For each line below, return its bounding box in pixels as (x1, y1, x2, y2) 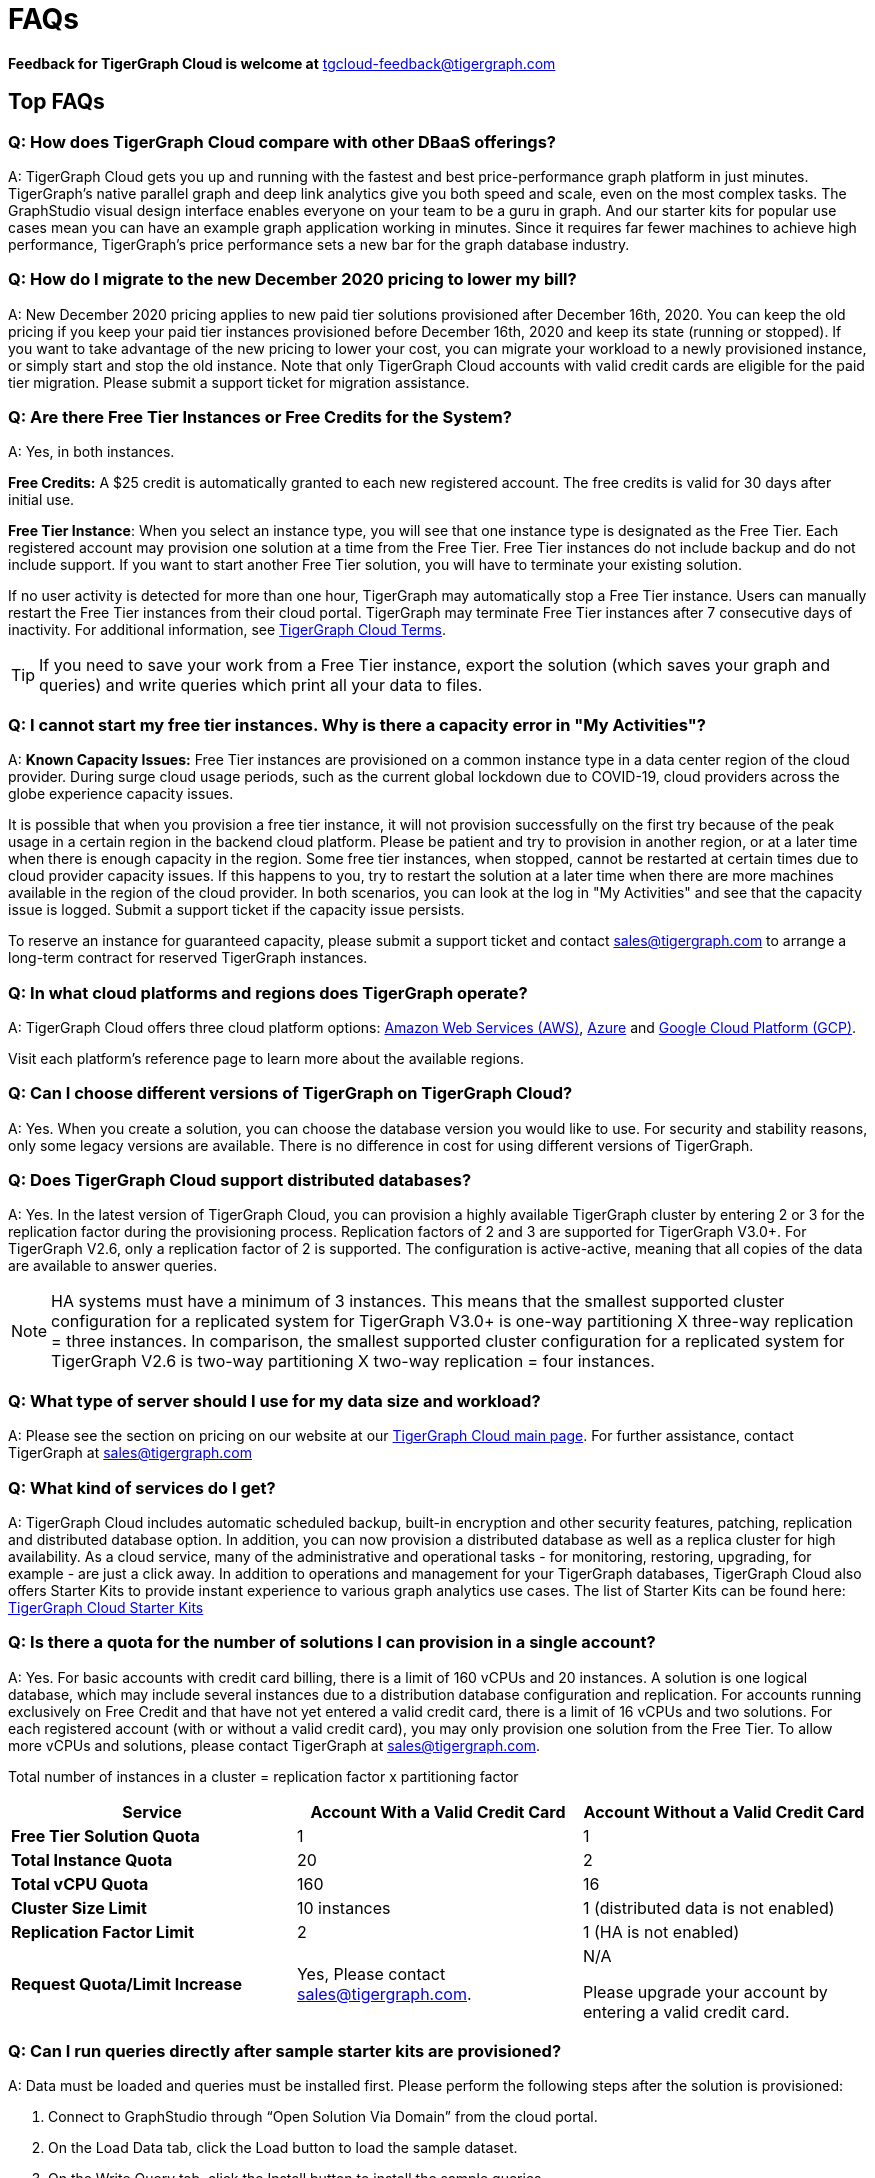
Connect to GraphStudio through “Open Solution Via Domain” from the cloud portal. (48, 2108, 598, 2126)
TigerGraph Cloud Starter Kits (8, 1598, 204, 1616)
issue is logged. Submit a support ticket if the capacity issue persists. (8, 901, 465, 919)
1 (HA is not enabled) (582, 1921, 740, 1942)
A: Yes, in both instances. (8, 443, 175, 461)
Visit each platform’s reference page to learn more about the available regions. (8, 1049, 524, 1067)
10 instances (296, 1897, 391, 1918)
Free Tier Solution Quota (11, 1825, 200, 1846)
